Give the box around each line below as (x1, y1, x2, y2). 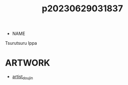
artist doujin (12, 74, 33, 81)
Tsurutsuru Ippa (5, 40, 37, 46)
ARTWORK (5, 57, 51, 69)
